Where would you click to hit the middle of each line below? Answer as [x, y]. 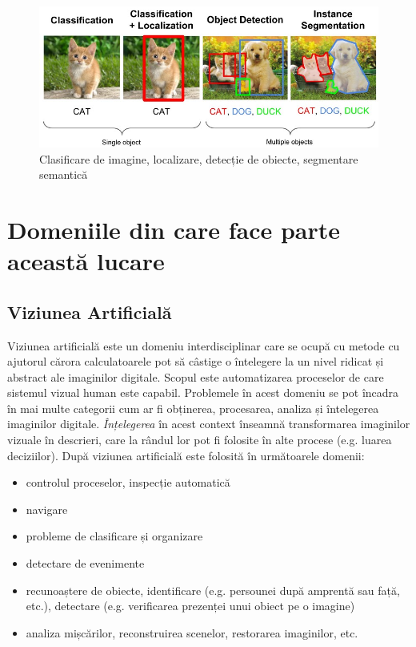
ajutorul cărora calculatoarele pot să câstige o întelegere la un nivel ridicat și [196, 361]
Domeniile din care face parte [174, 229]
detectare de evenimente [85, 563]
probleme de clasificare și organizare [114, 536]
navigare [47, 509]
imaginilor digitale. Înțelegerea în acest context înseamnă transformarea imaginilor [209, 424]
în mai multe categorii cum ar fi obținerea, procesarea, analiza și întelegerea [193, 408]
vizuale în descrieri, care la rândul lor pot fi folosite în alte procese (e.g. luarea [200, 440]
